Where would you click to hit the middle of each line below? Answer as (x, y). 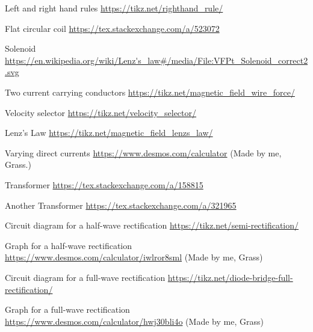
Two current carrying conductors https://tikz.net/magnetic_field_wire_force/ (150, 92)
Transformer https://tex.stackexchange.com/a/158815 (104, 184)
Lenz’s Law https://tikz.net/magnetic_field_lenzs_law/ (109, 133)
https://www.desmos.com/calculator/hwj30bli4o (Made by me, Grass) (134, 321)
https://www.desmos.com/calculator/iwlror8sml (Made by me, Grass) (134, 257)
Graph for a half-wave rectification (69, 245)
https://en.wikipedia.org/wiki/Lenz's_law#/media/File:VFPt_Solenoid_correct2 (156, 60)
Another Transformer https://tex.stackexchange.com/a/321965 (121, 205)
